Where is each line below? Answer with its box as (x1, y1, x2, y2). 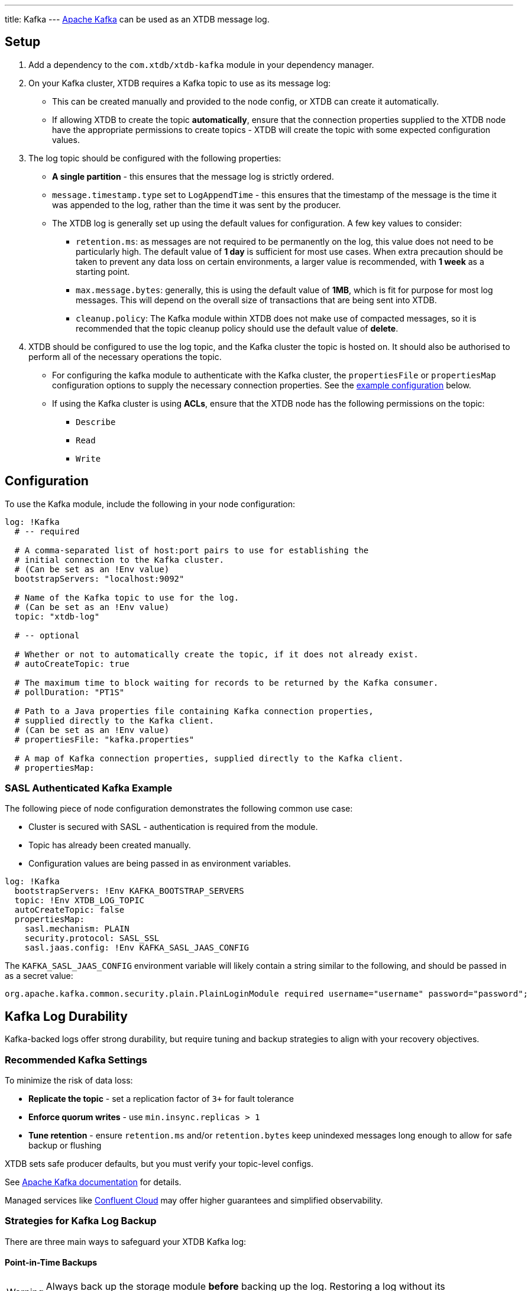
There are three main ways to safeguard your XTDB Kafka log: (5, 1236, 247, 1247)
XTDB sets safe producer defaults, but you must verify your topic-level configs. (5, 1159, 314, 1169)
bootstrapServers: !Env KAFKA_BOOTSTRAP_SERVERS (14, 886, 244, 896)
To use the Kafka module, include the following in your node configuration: (5, 498, 295, 509)
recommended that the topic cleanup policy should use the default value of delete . (76, 323, 399, 333)
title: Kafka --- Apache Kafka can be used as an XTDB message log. (5, 14, 270, 24)
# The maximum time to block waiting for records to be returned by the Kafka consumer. (14, 677, 439, 687)
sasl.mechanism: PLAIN (24, 924, 129, 934)
